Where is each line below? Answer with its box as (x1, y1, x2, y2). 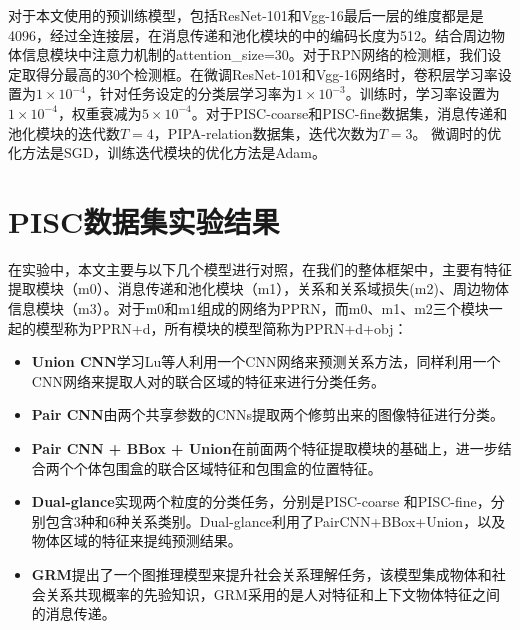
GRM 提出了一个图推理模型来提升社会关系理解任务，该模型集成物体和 (31, 564, 492, 584)
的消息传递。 (31, 603, 116, 624)
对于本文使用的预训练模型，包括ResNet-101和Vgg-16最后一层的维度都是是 (8, 5, 484, 25)
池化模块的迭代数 (8, 122, 120, 143)
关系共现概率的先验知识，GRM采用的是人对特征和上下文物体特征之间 (45, 583, 500, 604)
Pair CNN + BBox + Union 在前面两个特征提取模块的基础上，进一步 (31, 438, 498, 459)
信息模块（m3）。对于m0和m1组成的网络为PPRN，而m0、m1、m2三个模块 (8, 298, 489, 319)
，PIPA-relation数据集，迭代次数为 (153, 122, 379, 143)
